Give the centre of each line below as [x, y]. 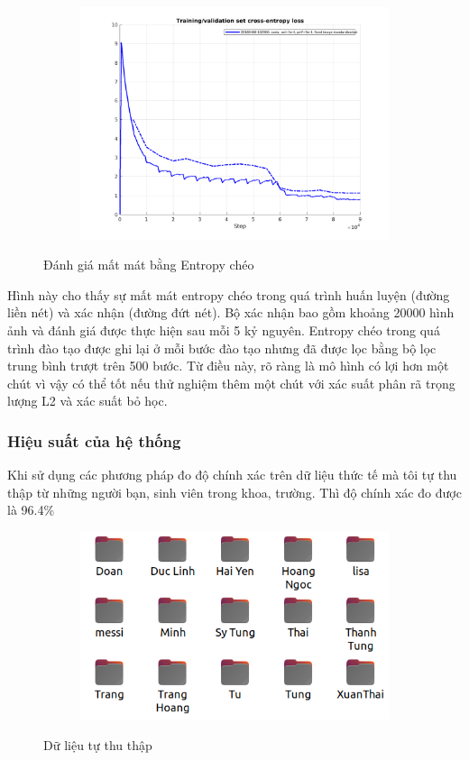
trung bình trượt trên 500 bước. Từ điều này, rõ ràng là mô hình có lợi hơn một [228, 366]
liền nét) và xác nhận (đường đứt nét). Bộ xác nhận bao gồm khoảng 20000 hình [231, 312]
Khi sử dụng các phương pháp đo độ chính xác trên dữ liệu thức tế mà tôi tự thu [232, 475]
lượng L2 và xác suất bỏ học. [87, 401]
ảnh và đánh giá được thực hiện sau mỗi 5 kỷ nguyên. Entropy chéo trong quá [224, 330]
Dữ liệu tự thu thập [98, 744]
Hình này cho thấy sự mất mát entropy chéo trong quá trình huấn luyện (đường [229, 294]
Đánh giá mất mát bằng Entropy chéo [149, 265]
